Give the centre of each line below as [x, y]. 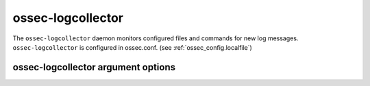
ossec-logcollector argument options [94, 67]
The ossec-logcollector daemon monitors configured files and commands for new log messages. [156, 38]
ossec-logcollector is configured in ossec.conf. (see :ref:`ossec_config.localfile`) [133, 47]
